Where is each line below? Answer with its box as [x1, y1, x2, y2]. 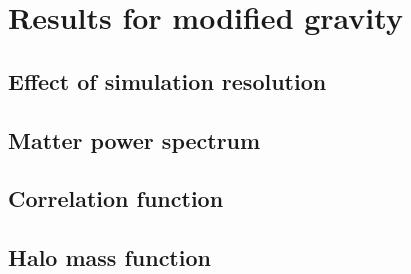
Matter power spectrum [8, 124, 261, 155]
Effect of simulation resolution [8, 65, 327, 96]
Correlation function [8, 183, 224, 214]
